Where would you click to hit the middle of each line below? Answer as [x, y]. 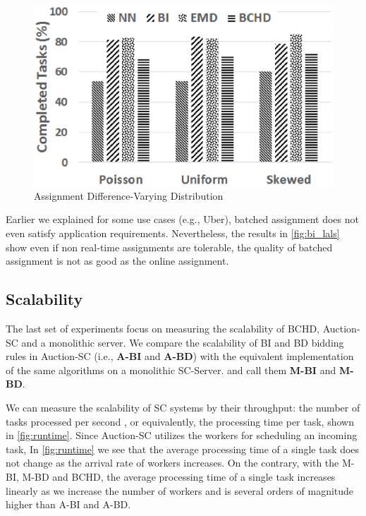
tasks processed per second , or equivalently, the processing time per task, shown [180, 421]
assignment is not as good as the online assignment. [117, 261]
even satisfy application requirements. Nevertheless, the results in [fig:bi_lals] [173, 233]
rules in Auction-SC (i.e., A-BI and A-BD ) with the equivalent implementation [180, 356]
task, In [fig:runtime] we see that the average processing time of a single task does [183, 449]
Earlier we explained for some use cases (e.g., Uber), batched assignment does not [182, 219]
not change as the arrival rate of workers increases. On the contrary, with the [172, 463]
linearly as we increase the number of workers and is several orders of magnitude [180, 490]
